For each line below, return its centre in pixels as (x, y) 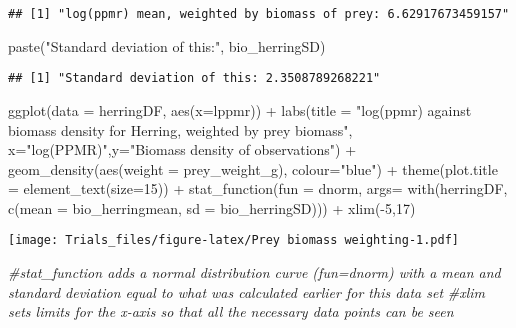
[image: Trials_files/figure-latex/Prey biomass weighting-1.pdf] (234, 240)
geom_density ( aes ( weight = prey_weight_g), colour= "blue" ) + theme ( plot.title (253, 168)
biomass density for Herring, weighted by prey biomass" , (180, 129)
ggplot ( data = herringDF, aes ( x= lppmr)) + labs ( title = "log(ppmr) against (240, 109)
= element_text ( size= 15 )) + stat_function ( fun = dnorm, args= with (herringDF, (258, 188)
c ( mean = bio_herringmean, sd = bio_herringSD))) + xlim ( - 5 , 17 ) (212, 207)
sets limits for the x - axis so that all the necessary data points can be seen (231, 311)
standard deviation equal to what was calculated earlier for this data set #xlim (247, 291)
